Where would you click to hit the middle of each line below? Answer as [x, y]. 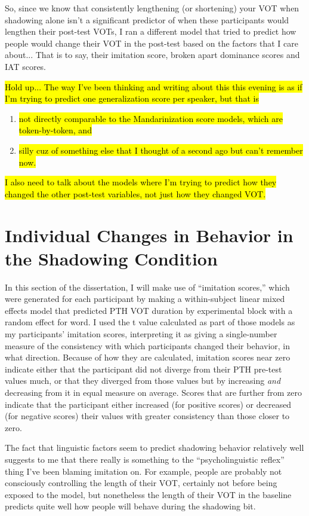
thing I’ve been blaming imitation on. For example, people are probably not [143, 471]
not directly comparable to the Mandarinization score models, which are [151, 118]
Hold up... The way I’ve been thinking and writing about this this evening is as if [154, 86]
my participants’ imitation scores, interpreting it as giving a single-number [141, 334]
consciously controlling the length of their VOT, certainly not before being [141, 483]
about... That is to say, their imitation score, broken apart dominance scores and [152, 55]
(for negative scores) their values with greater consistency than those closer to [147, 416]
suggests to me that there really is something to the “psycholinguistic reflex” [145, 459]
